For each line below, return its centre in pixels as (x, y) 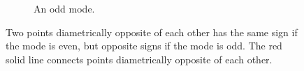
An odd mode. (64, 8)
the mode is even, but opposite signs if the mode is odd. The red (144, 46)
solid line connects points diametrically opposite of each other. (139, 59)
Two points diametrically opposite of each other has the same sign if (152, 32)
